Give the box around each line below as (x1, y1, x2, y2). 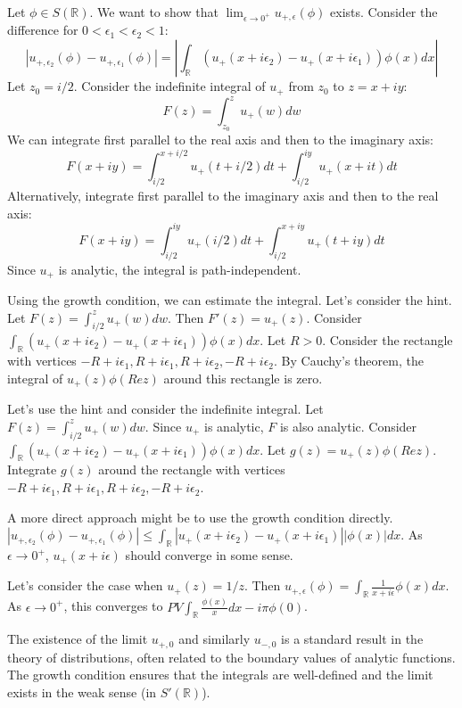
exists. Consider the (330, 3, 438, 21)
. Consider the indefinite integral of (73, 77, 266, 95)
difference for (7, 21, 78, 39)
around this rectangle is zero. (163, 368, 323, 387)
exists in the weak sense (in (7, 683, 157, 702)
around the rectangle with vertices (98, 460, 285, 479)
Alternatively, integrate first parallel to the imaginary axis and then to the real (7, 186, 439, 205)
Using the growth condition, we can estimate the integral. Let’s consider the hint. (7, 291, 452, 309)
